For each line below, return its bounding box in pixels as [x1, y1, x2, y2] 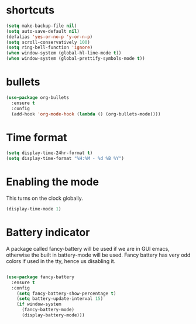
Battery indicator [6, 226, 90, 239]
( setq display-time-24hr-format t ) [6, 150, 93, 156]
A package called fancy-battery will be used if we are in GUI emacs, [6, 245, 170, 252]
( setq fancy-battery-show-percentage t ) [16, 291, 116, 296]
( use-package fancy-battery [6, 274, 75, 280]
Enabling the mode [6, 175, 99, 189]
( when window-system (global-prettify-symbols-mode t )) [6, 56, 145, 62]
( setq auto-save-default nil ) [6, 28, 80, 34]
